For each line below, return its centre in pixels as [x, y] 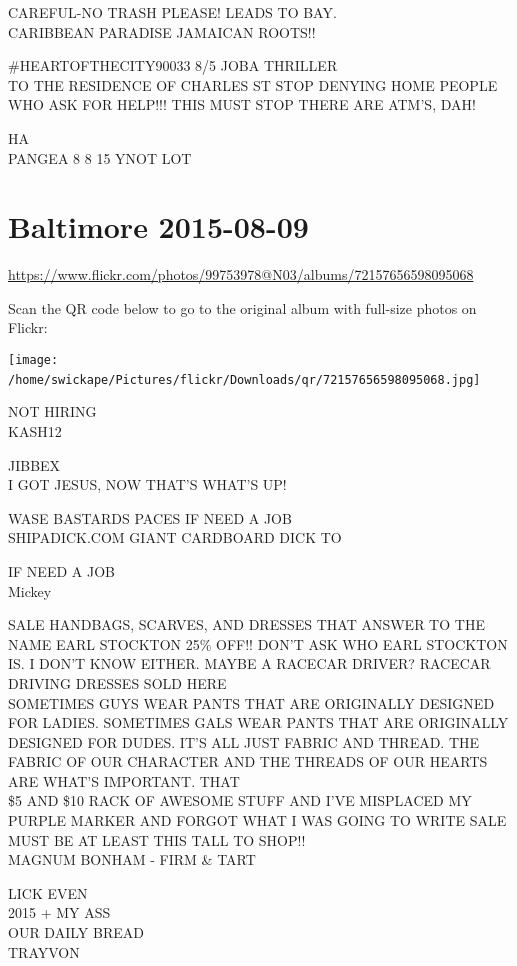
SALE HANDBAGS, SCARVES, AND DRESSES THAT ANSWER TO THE [246, 624]
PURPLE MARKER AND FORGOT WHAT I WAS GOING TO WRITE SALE [257, 820]
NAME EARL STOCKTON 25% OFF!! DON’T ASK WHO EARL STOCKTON [258, 643]
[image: [33, 360]
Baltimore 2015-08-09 [158, 226]
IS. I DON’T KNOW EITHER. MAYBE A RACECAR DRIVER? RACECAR [249, 663]
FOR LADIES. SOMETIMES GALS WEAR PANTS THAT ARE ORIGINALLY [258, 722]
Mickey [30, 590]
